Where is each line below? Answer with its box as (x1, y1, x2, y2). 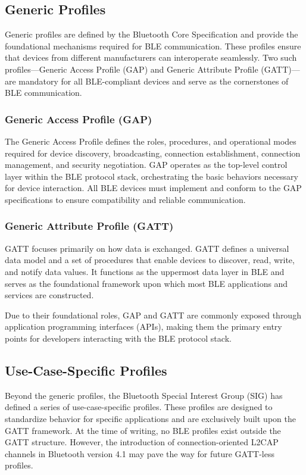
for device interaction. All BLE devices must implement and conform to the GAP (5, 182, 302, 194)
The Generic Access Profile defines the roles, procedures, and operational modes (5, 135, 296, 147)
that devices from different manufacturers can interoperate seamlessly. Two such (5, 51, 297, 64)
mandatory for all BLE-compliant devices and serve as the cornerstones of (18, 74, 289, 87)
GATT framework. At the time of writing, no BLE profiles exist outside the (5, 424, 281, 436)
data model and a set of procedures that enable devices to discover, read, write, (5, 254, 295, 266)
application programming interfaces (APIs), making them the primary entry (5, 320, 282, 333)
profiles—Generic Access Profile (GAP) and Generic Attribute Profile (5, 62, 258, 75)
